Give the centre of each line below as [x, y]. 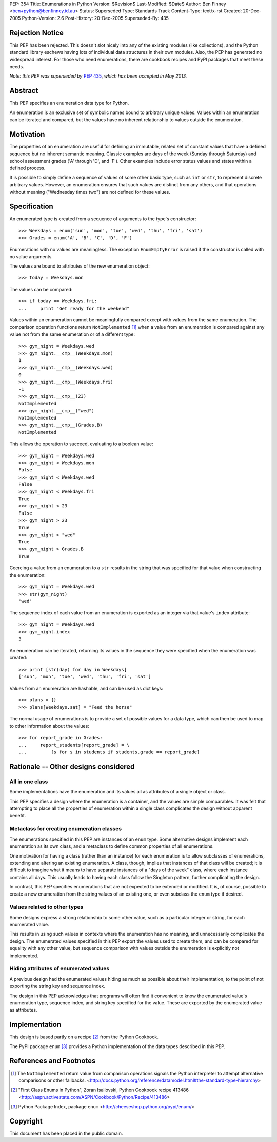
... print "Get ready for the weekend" [74, 308]
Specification [31, 206]
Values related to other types [46, 907]
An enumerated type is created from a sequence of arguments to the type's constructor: [103, 219]
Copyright [26, 1121]
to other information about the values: [49, 726]
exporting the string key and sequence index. [57, 986]
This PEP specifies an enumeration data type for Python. [69, 103]
